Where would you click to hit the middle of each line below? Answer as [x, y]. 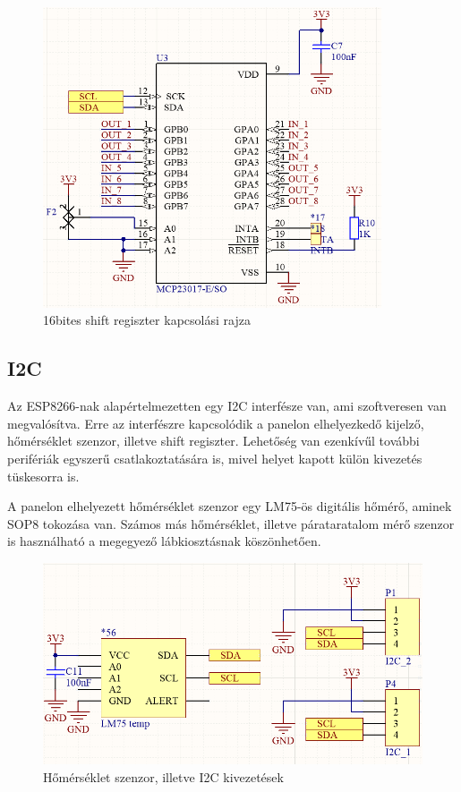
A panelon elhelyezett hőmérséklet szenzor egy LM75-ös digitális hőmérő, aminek [230, 506]
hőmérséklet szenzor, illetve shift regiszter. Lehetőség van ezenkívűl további [213, 441]
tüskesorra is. [43, 476]
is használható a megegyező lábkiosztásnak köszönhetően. [164, 541]
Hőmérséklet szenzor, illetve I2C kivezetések [163, 776]
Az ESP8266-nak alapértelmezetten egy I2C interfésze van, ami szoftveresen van [227, 406]
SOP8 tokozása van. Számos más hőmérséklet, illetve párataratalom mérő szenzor [231, 523]
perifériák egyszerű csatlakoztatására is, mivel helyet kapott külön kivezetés [215, 459]
